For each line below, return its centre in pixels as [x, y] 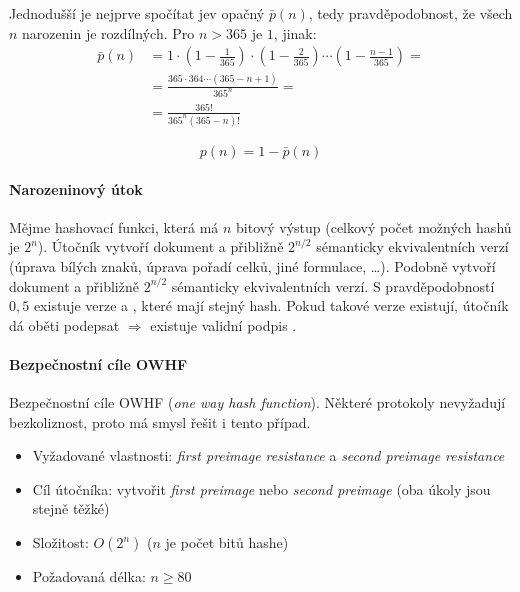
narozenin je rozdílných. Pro [108, 32]
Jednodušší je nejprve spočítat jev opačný [137, 13]
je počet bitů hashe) [227, 542]
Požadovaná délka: [89, 576]
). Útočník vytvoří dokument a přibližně [160, 246]
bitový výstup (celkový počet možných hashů [374, 226]
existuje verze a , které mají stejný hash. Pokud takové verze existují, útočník [271, 305]
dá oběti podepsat [64, 324]
